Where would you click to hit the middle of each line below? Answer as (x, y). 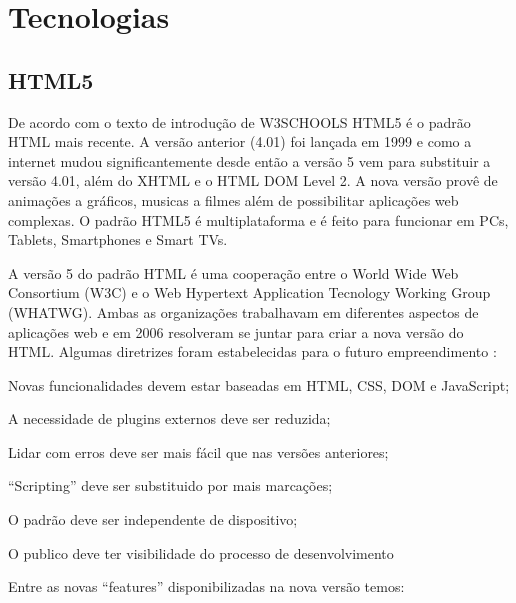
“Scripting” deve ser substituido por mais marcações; (170, 485)
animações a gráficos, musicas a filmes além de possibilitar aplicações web (233, 199)
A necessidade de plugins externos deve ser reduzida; (169, 418)
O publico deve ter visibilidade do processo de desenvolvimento (201, 552)
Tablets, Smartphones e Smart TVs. (118, 239)
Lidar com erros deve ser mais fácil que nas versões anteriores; (198, 451)
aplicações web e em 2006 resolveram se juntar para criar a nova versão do (236, 331)
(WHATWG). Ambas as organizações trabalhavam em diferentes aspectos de (243, 311)
